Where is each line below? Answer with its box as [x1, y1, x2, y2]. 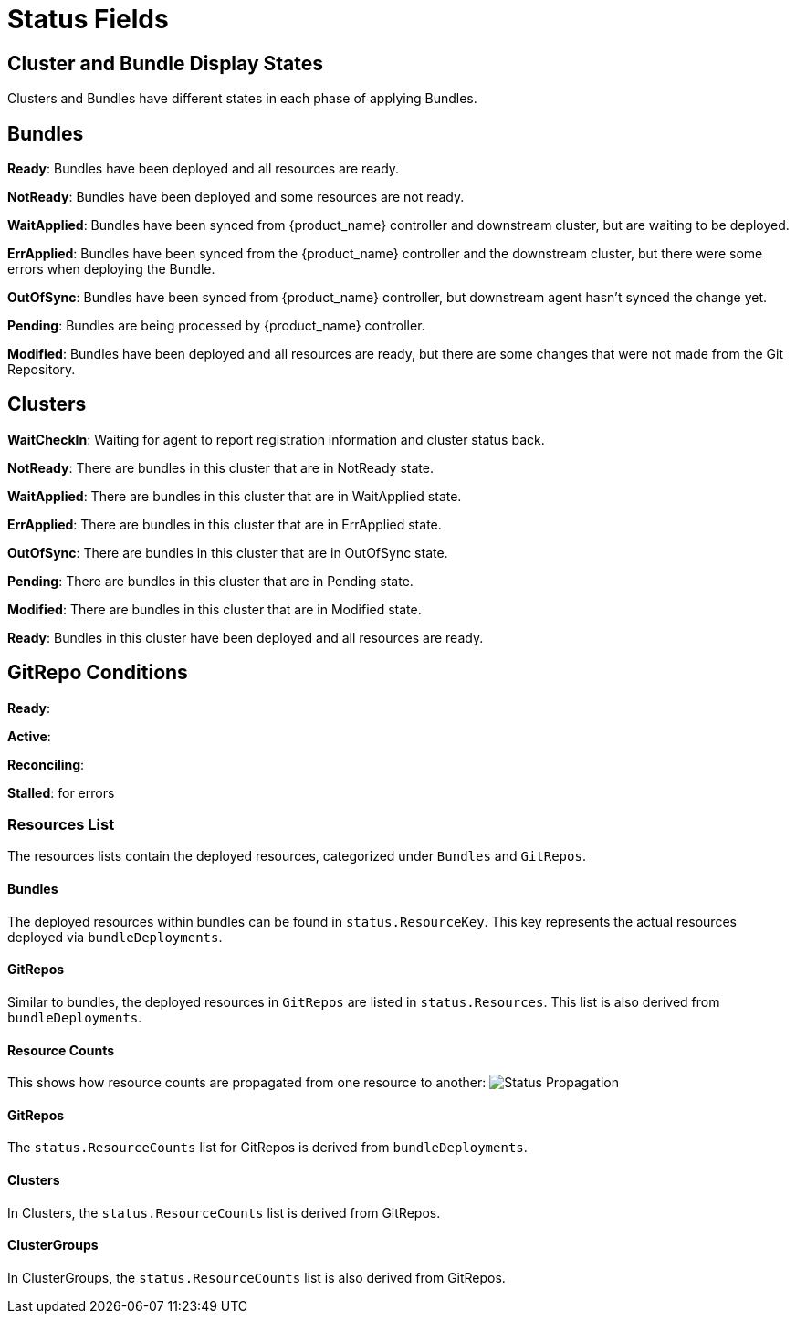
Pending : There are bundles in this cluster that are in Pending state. [7, 572, 414, 589]
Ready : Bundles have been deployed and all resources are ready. [7, 161, 400, 177]
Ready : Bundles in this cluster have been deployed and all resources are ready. [7, 629, 484, 645]
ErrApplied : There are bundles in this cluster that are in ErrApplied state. [7, 516, 442, 532]
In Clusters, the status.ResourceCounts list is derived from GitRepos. [7, 1204, 441, 1221]
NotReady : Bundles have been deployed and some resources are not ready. [7, 189, 465, 205]
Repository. [7, 362, 76, 378]
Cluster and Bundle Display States [7, 51, 323, 75]
